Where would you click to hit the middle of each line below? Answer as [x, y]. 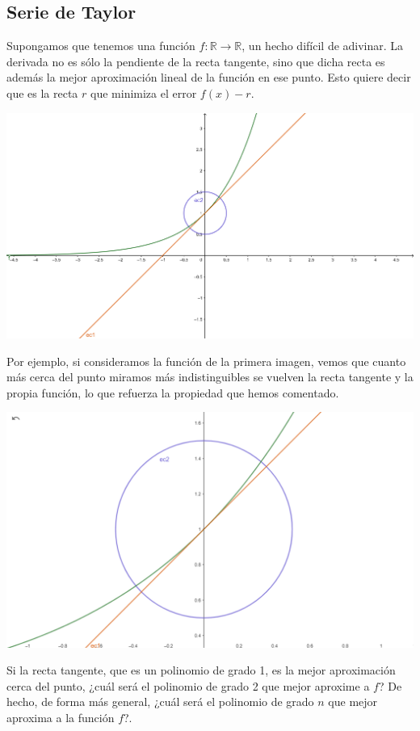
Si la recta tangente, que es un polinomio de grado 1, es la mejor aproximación [201, 670]
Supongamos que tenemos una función [101, 46]
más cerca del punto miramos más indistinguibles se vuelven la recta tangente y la [210, 377]
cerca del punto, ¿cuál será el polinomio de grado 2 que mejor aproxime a [188, 685]
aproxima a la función [61, 718]
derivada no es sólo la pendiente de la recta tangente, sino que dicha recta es [196, 61]
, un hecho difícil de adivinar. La [323, 46]
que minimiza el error [144, 92]
